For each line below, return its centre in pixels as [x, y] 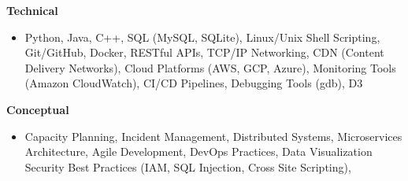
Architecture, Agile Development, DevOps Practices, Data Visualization [198, 151]
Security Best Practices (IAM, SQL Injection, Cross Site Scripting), [188, 166]
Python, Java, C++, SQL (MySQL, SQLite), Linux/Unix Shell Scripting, [202, 37]
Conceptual [38, 109]
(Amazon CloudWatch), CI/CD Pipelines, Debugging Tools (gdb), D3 [194, 83]
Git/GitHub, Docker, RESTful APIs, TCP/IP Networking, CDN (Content [204, 52]
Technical [32, 10]
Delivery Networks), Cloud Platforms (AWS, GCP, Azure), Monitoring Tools [210, 67]
